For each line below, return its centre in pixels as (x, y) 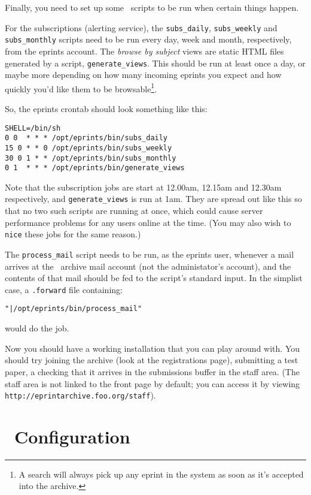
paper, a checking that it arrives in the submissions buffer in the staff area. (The (152, 371)
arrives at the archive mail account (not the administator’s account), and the (148, 266)
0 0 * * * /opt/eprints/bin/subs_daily (86, 138)
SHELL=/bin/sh (33, 128)
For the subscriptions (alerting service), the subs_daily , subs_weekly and (141, 27)
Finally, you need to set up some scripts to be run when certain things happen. (152, 7)
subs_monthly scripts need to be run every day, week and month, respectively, (148, 39)
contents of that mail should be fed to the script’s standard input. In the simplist (154, 278)
